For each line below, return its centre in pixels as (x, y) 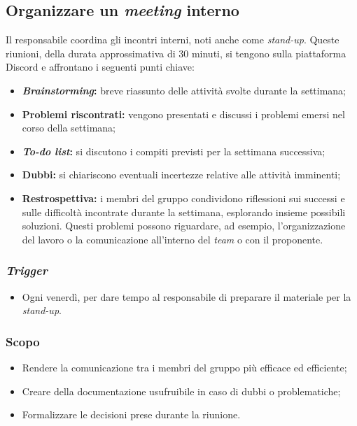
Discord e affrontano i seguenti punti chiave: (100, 67)
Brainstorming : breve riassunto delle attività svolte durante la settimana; (184, 90)
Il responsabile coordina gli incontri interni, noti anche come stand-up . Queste (173, 40)
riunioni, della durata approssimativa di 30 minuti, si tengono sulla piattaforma (176, 53)
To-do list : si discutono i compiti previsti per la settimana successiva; (174, 151)
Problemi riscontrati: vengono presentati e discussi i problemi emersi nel (183, 114)
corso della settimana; (69, 128)
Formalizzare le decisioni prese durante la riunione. (131, 414)
